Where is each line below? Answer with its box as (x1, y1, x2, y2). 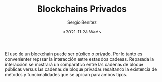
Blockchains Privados (37, 3, 127, 15)
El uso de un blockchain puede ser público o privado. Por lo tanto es (5, 51, 142, 57)
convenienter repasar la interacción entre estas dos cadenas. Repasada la (5, 56, 154, 62)
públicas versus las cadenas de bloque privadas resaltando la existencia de (5, 66, 157, 72)
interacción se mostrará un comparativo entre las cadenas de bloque (5, 61, 144, 67)
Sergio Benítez (67, 19, 97, 25)
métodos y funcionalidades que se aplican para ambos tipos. (5, 71, 128, 77)
